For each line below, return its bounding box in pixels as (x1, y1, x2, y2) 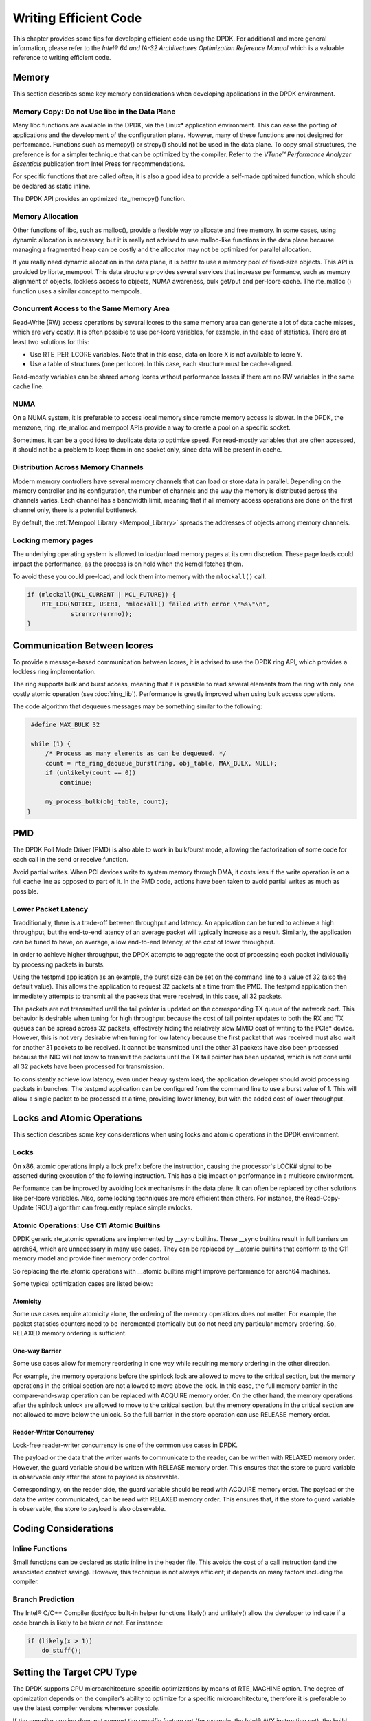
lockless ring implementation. (12, 668, 96, 676)
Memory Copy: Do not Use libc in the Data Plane (12, 107, 176, 116)
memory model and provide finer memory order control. (12, 1254, 171, 1263)
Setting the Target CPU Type (12, 1667, 137, 1678)
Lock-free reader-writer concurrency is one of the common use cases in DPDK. (12, 1441, 238, 1449)
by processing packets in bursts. (12, 960, 106, 969)
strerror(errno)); (70, 610, 133, 617)
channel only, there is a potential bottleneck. (12, 506, 139, 514)
